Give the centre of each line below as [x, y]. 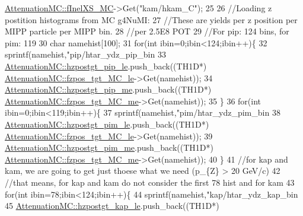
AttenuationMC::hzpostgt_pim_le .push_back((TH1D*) [107, 124]
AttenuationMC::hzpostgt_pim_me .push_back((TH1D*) [109, 147]
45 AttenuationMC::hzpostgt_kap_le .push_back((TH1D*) [112, 206]
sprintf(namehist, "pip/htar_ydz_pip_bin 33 [85, 54]
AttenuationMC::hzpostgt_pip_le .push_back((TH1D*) [106, 66]
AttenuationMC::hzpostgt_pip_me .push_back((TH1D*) [108, 89]
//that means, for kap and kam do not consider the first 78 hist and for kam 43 [150, 182]
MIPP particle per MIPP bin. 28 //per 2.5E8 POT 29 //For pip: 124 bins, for [147, 31]
